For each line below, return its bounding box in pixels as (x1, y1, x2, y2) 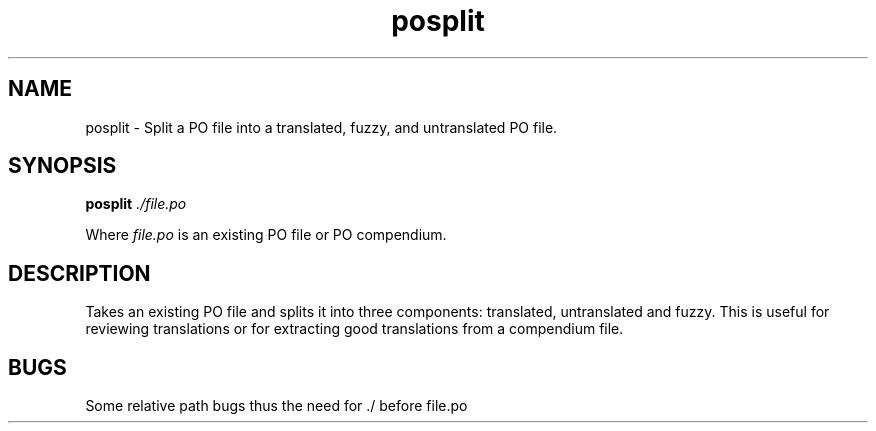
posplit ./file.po (85, 195, 187, 213)
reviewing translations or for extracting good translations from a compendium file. (85, 320, 624, 338)
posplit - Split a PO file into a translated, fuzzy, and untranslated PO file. (85, 118, 558, 136)
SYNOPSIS (8, 153, 117, 179)
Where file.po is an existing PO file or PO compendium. (85, 226, 447, 244)
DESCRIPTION (8, 260, 151, 286)
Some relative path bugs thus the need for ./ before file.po (85, 397, 468, 415)
